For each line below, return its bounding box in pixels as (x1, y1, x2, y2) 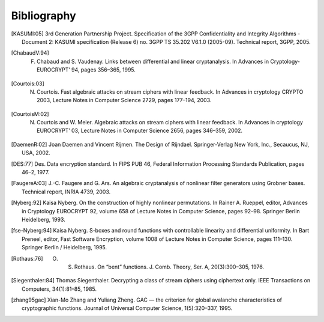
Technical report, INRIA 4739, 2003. (22, 188, 111, 195)
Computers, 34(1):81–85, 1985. (22, 285, 97, 293)
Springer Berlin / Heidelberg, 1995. (22, 244, 107, 251)
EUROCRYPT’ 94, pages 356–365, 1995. (37, 66, 136, 73)
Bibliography (11, 9, 76, 22)
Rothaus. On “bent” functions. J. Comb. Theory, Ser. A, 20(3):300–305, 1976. (74, 263, 264, 270)
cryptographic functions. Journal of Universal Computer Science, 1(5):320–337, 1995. (22, 305, 233, 312)
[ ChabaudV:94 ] (11, 49, 49, 56)
